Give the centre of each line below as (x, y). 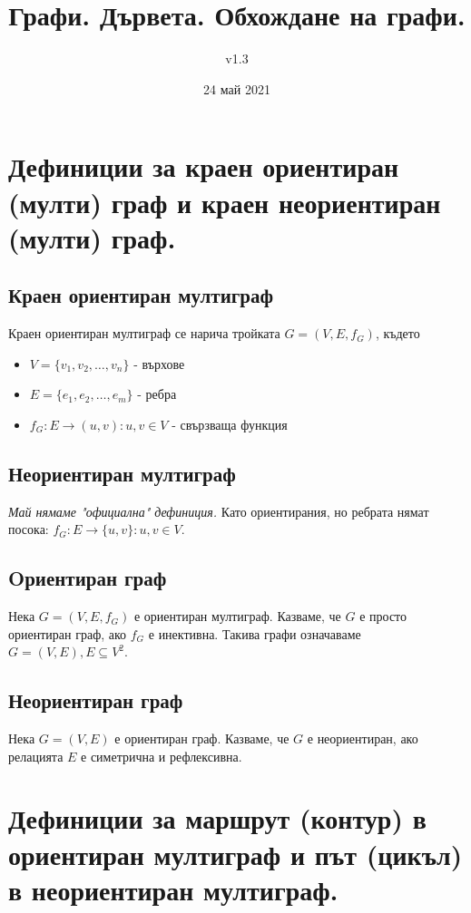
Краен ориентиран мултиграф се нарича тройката (144, 333)
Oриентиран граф (88, 578)
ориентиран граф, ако (68, 633)
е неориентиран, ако (363, 738)
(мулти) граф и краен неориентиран (225, 202)
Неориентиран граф (96, 700)
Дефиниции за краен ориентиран (204, 166)
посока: (29, 529)
